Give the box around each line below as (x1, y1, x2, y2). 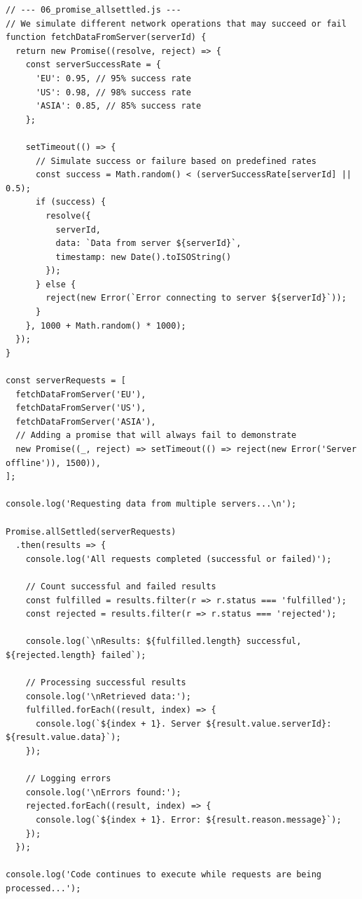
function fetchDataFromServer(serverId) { (6, 32, 207, 43)
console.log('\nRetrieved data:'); (25, 691, 191, 701)
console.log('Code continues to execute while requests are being (6, 870, 322, 880)
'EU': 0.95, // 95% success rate (35, 73, 191, 83)
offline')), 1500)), (6, 458, 102, 468)
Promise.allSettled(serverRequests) (6, 526, 176, 537)
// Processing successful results (25, 678, 186, 688)
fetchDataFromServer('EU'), (15, 389, 146, 399)
